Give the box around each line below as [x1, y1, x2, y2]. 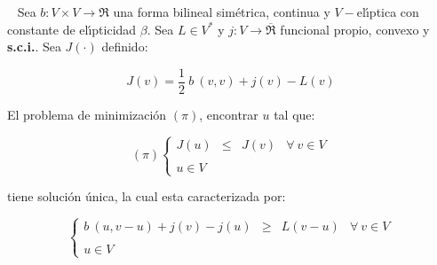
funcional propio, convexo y [280, 19, 430, 38]
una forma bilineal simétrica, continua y [113, 3, 330, 20]
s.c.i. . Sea [7, 37, 61, 56]
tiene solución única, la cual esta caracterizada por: [7, 187, 286, 206]
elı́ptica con [356, 3, 419, 20]
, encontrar [199, 105, 258, 123]
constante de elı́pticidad [7, 19, 137, 38]
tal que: [274, 105, 315, 123]
